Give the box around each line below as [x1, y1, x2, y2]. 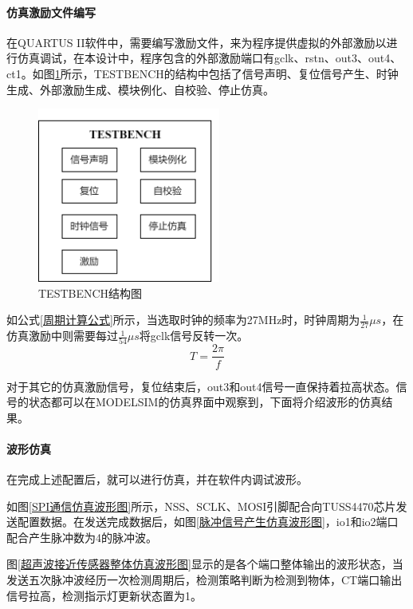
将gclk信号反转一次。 [139, 327, 249, 344]
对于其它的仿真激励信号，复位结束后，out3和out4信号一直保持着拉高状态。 [6, 378, 396, 394]
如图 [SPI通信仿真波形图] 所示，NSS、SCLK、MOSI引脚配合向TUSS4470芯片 [6, 497, 396, 514]
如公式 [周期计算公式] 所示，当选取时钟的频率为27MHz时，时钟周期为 [6, 311, 360, 328]
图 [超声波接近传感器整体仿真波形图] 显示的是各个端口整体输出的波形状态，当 [6, 556, 403, 572]
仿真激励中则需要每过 [6, 327, 118, 344]
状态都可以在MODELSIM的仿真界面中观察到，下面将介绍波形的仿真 [28, 393, 382, 410]
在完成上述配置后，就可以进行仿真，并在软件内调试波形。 [6, 471, 308, 488]
